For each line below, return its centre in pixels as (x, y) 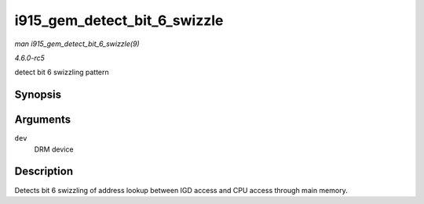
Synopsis (38, 95)
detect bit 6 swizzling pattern (62, 72)
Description (44, 172)
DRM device (54, 149)
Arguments (43, 120)
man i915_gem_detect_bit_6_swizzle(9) (77, 44)
